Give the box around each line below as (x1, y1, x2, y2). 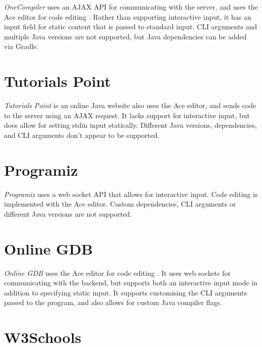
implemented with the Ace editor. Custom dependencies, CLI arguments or (4, 199, 236, 209)
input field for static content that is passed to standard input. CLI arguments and (4, 21, 257, 32)
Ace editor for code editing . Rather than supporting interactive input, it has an (4, 11, 251, 22)
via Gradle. (4, 41, 39, 52)
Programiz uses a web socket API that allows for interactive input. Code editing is (4, 188, 258, 199)
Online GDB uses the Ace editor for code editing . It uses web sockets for (4, 267, 231, 278)
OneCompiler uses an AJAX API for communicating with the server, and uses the (4, 2, 258, 12)
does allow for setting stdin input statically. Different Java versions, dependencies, (4, 120, 257, 130)
